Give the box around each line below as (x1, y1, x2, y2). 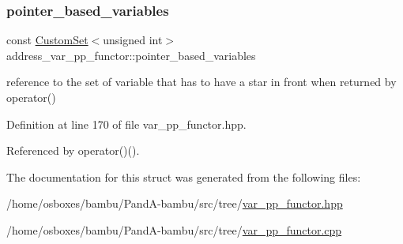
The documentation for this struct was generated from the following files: (6, 168, 361, 185)
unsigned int (103, 32, 163, 48)
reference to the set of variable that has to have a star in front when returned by (6, 73, 397, 90)
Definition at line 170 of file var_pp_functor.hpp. (6, 115, 247, 132)
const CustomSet (6, 32, 89, 48)
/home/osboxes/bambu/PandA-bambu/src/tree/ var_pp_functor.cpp (6, 221, 342, 238)
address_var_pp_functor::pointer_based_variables (6, 47, 256, 63)
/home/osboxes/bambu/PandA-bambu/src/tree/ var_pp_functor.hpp (6, 195, 343, 212)
